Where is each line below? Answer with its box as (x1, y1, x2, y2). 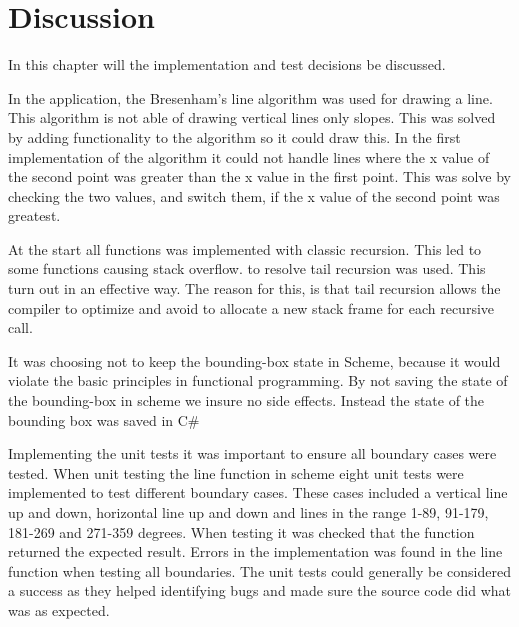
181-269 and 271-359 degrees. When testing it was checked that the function (8, 521, 475, 542)
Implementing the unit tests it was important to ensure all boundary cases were (8, 443, 497, 464)
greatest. (8, 205, 61, 226)
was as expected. (8, 599, 110, 620)
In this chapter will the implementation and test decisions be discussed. (8, 54, 446, 75)
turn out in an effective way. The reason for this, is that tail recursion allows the (8, 278, 501, 299)
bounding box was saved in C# (8, 409, 200, 430)
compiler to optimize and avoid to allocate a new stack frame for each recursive (8, 297, 495, 318)
